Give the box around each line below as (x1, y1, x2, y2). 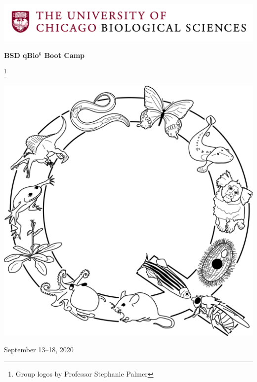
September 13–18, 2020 (4, 344, 74, 355)
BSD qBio (4, 50, 39, 60)
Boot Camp (44, 50, 85, 60)
